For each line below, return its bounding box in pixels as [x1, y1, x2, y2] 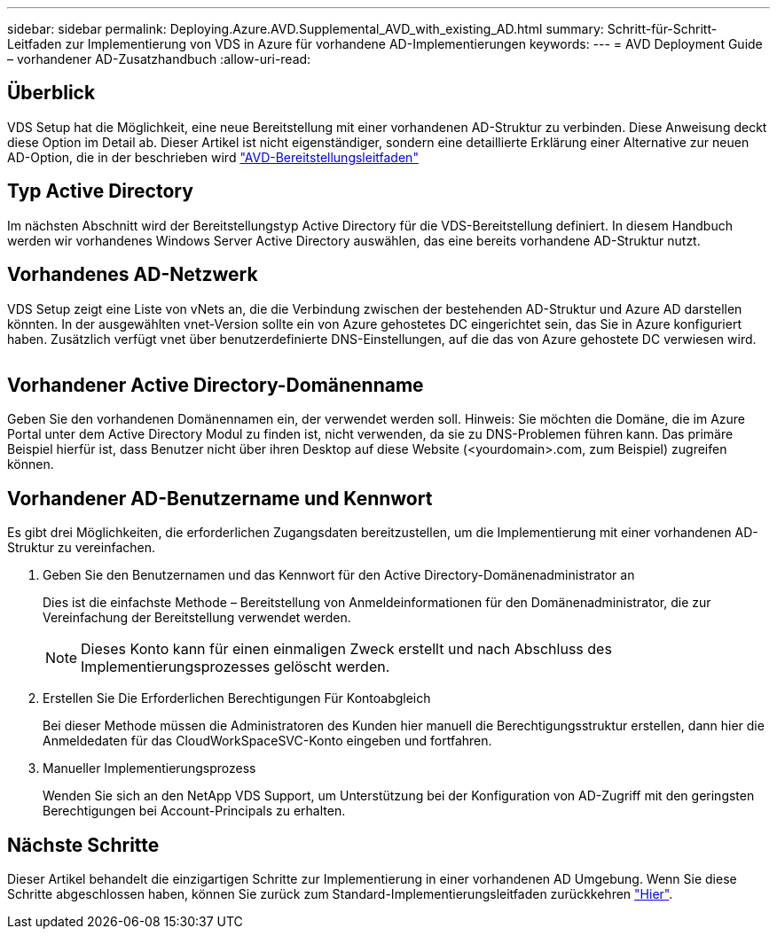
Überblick [7, 82, 96, 105]
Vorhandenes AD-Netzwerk [7, 263, 258, 286]
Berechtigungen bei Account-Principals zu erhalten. [43, 803, 346, 819]
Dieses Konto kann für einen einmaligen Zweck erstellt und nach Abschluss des [81, 640, 612, 659]
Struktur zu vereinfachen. [7, 540, 155, 556]
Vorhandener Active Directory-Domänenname [7, 373, 424, 396]
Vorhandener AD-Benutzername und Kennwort [7, 487, 433, 510]
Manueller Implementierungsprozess [43, 760, 256, 776]
